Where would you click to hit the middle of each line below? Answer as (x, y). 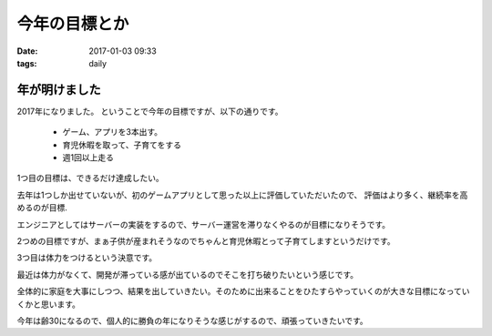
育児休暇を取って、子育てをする (122, 145)
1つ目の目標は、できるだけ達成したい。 (90, 178)
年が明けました (59, 90)
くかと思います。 (49, 304)
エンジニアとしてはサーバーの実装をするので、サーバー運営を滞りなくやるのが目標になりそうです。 (204, 224)
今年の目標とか (73, 24)
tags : (27, 63)
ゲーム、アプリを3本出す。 (113, 132)
